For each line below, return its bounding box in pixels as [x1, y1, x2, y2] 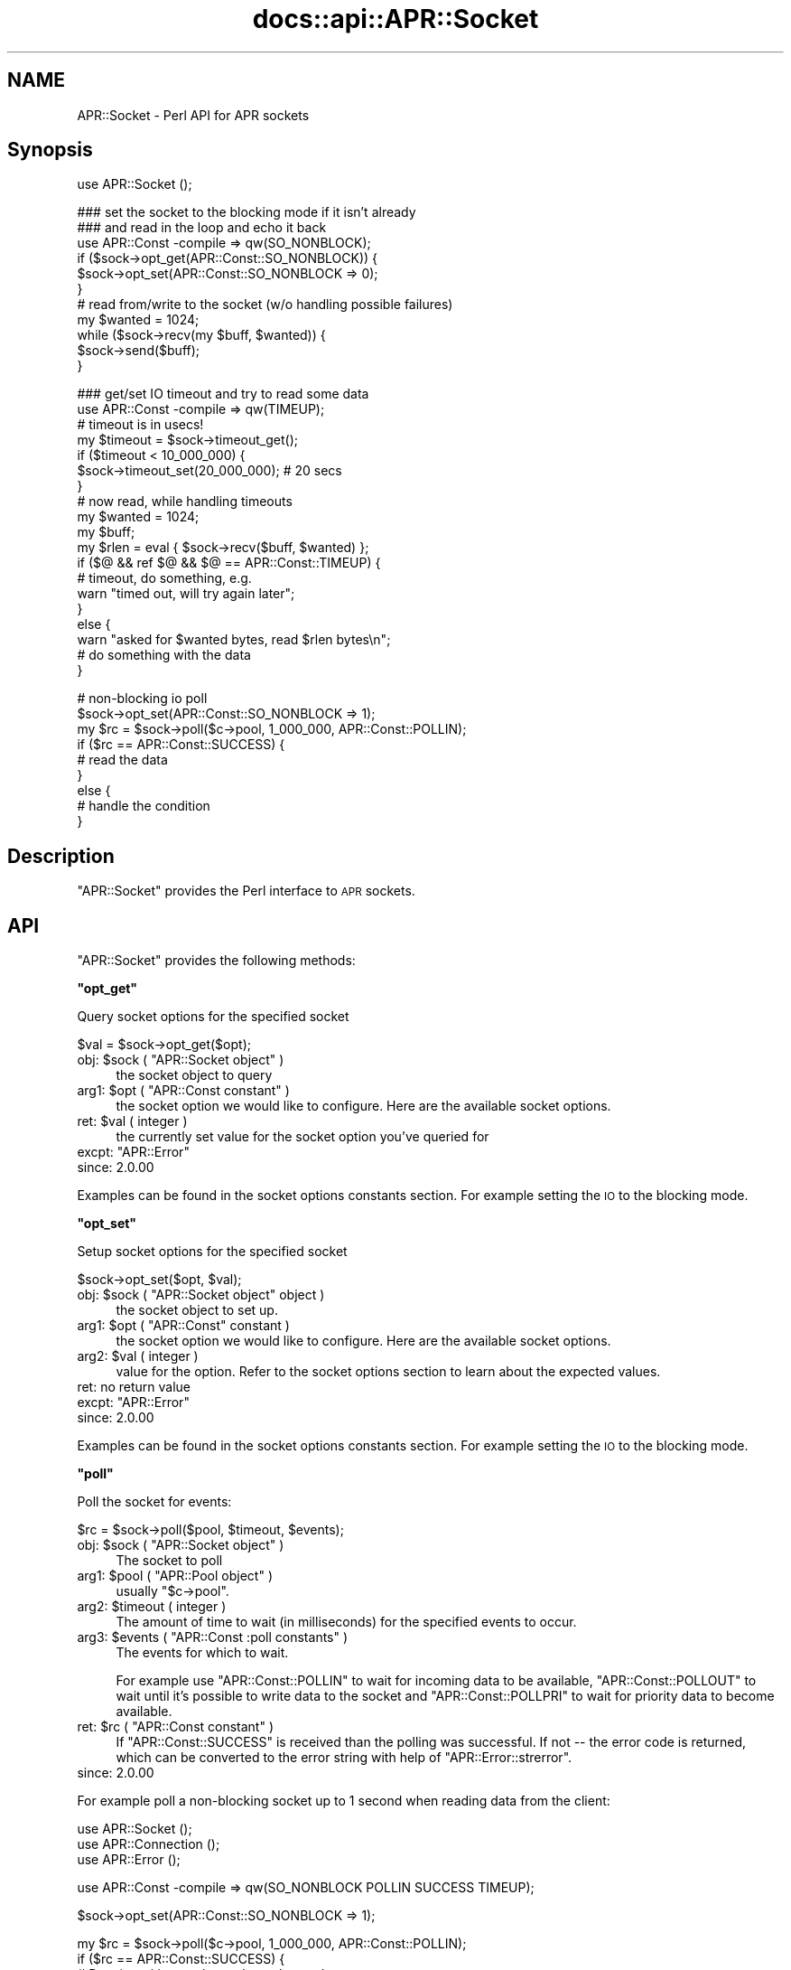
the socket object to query [116, 1067, 273, 1083]
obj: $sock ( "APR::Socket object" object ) [77, 1287, 325, 1303]
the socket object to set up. [116, 1302, 278, 1318]
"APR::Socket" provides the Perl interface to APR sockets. [77, 883, 415, 899]
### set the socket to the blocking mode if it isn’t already [77, 204, 416, 220]
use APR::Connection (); [77, 1836, 220, 1853]
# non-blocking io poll [77, 690, 208, 707]
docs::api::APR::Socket [252, 4, 539, 34]
